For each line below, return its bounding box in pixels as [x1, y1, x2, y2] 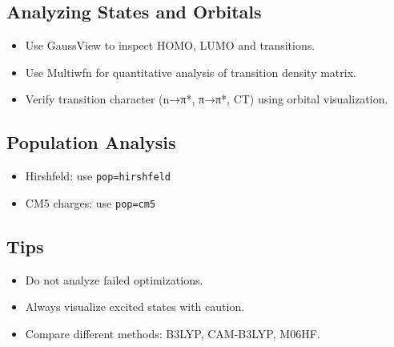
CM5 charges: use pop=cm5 [25, 194, 156, 211]
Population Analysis [6, 130, 176, 155]
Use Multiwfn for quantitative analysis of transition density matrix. [25, 63, 356, 80]
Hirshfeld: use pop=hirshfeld [25, 167, 171, 184]
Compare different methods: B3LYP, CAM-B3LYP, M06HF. [25, 325, 320, 341]
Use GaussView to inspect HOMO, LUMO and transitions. [25, 37, 316, 54]
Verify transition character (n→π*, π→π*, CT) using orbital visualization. [25, 91, 388, 107]
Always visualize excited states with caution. [25, 298, 245, 315]
